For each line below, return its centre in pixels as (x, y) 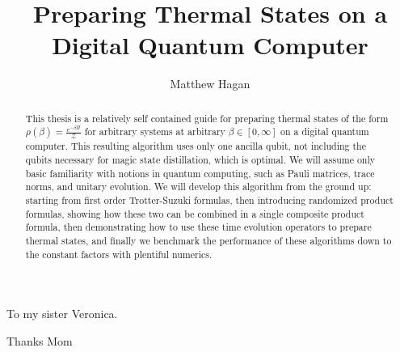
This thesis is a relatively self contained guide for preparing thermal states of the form (207, 118)
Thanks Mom (40, 340)
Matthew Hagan (210, 84)
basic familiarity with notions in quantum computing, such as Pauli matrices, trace (200, 173)
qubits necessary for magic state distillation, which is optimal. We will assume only (200, 160)
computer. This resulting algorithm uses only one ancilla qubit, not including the (196, 146)
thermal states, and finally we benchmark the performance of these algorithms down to (208, 240)
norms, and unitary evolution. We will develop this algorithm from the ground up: (198, 187)
